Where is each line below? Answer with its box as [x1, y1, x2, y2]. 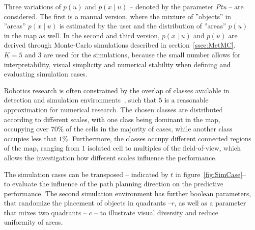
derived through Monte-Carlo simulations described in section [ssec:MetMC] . [4, 40, 236, 50]
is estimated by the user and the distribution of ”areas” [59, 21, 227, 31]
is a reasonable [164, 95, 209, 105]
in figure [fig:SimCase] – [175, 169, 246, 179]
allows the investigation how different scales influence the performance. [4, 152, 217, 162]
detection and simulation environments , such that [4, 95, 157, 105]
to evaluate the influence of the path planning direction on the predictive [4, 179, 224, 189]
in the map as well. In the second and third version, [4, 30, 160, 40]
